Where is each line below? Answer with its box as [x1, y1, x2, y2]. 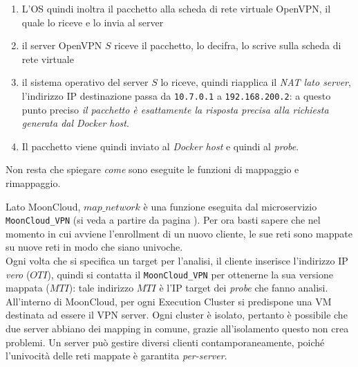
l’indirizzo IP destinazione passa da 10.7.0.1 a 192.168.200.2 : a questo [21, 88, 331, 102]
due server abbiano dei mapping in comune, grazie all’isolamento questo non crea [6, 321, 349, 336]
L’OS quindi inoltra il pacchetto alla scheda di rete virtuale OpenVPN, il [21, 1, 331, 15]
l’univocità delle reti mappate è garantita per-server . [6, 348, 227, 363]
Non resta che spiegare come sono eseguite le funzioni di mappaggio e [6, 162, 299, 177]
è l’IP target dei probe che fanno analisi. [159, 280, 328, 295]
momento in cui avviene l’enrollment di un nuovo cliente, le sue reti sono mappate [6, 226, 352, 240]
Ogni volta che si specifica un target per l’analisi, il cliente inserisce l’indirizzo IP [6, 253, 348, 268]
